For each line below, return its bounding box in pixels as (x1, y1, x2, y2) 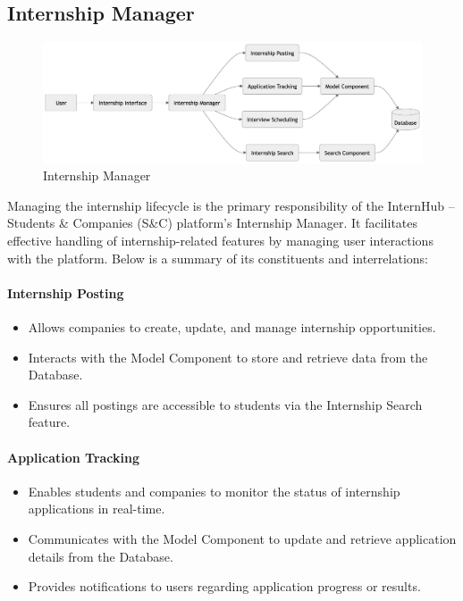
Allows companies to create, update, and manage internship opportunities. (28, 317, 436, 336)
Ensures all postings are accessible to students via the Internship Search (28, 395, 423, 413)
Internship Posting (7, 283, 124, 302)
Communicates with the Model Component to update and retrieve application (28, 529, 457, 547)
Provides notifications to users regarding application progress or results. (28, 577, 421, 596)
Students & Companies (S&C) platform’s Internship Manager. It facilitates (7, 213, 418, 232)
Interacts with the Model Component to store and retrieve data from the (28, 347, 428, 366)
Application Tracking (7, 447, 140, 466)
